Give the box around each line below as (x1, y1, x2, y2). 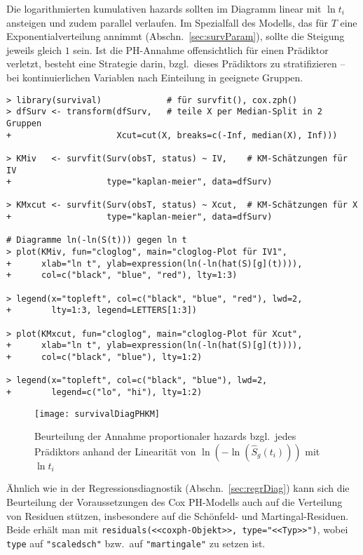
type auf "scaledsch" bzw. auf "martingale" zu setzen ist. (6, 535, 266, 550)
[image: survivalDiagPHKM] (34, 408, 160, 419)
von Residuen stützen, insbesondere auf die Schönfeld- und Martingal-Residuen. (6, 508, 349, 523)
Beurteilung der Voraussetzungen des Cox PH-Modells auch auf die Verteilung (6, 494, 343, 509)
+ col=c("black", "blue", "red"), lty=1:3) (6, 270, 238, 281)
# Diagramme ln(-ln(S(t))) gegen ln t (6, 235, 187, 246)
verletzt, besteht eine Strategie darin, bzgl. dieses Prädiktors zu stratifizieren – (6, 56, 345, 71)
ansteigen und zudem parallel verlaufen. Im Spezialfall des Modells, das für (6, 15, 328, 29)
